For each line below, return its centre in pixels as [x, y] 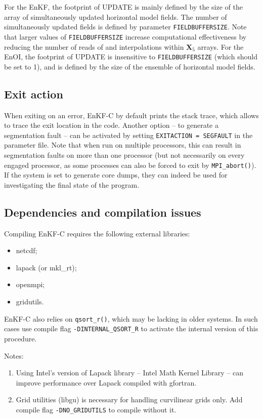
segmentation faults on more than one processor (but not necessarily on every [124, 154]
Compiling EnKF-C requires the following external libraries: [97, 233]
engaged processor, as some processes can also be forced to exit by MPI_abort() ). [130, 165]
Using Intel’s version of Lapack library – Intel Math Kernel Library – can [130, 373]
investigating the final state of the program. [72, 184]
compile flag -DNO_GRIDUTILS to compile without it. [96, 409]
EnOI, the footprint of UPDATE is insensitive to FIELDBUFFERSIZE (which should [131, 57]
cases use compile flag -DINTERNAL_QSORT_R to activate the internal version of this [131, 328]
